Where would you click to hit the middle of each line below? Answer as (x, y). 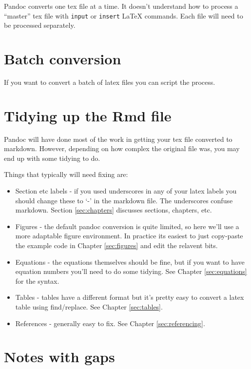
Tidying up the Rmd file (88, 115)
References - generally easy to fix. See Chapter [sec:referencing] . (110, 323)
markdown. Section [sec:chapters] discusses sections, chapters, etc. (114, 210)
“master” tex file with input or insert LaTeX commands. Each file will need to (124, 15)
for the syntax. (37, 281)
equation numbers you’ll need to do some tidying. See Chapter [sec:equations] (131, 271)
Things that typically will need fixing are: (66, 174)
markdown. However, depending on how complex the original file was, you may (122, 148)
